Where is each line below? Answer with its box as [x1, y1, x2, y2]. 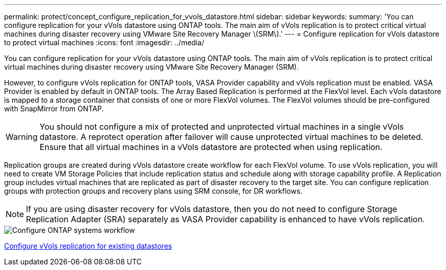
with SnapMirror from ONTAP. [4, 104, 104, 113]
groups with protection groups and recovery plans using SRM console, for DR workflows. [4, 187, 302, 195]
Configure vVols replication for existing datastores [4, 242, 172, 250]
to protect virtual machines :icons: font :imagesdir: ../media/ [4, 38, 204, 47]
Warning [6, 132, 38, 142]
